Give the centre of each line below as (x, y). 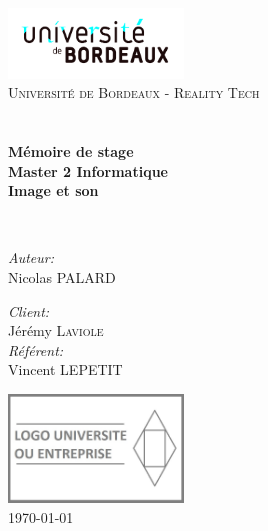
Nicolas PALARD (62, 276)
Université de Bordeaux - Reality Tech (134, 92)
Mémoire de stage (71, 151)
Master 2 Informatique (88, 170)
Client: (29, 310)
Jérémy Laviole (56, 330)
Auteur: (31, 257)
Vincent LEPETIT (65, 369)
